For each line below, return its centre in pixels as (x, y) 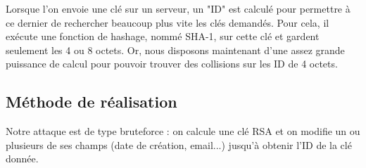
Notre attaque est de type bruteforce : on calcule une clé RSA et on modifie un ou (183, 131)
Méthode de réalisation (91, 102)
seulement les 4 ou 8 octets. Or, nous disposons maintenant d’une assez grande (175, 50)
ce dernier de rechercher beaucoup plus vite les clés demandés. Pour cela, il (168, 22)
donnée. (22, 159)
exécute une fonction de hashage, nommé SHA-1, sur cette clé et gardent (163, 36)
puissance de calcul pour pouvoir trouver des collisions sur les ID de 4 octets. (172, 64)
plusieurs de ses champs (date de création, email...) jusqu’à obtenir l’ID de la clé (179, 144)
